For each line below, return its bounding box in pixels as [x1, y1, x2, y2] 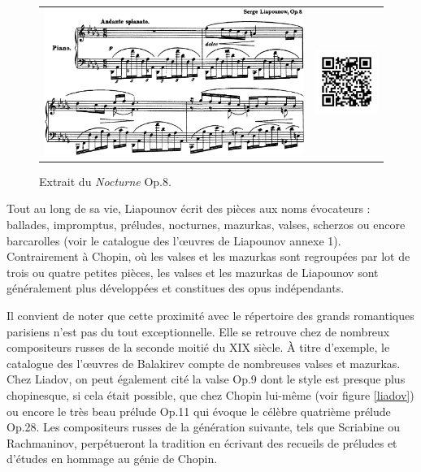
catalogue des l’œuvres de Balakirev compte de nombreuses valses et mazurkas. [7, 354, 401, 371]
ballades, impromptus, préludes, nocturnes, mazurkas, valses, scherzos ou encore [7, 215, 406, 232]
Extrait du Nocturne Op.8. [39, 172, 171, 189]
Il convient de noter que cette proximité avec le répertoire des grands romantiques [7, 306, 414, 323]
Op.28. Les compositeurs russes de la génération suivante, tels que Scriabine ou [7, 418, 400, 435]
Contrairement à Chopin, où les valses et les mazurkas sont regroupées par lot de [7, 248, 410, 265]
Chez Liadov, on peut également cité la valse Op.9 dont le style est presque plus [7, 370, 406, 388]
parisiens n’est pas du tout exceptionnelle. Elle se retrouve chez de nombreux [7, 323, 390, 340]
